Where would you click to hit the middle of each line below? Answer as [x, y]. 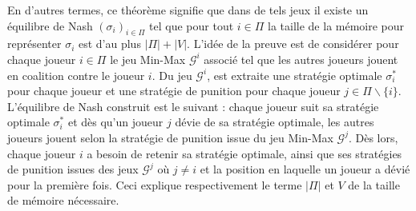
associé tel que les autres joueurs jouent [301, 59]
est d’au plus [109, 44]
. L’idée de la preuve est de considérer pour [293, 44]
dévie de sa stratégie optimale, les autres [275, 122]
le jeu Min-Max [148, 59]
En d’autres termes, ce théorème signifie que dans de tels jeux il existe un [188, 10]
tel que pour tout [192, 25]
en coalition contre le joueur [76, 75]
